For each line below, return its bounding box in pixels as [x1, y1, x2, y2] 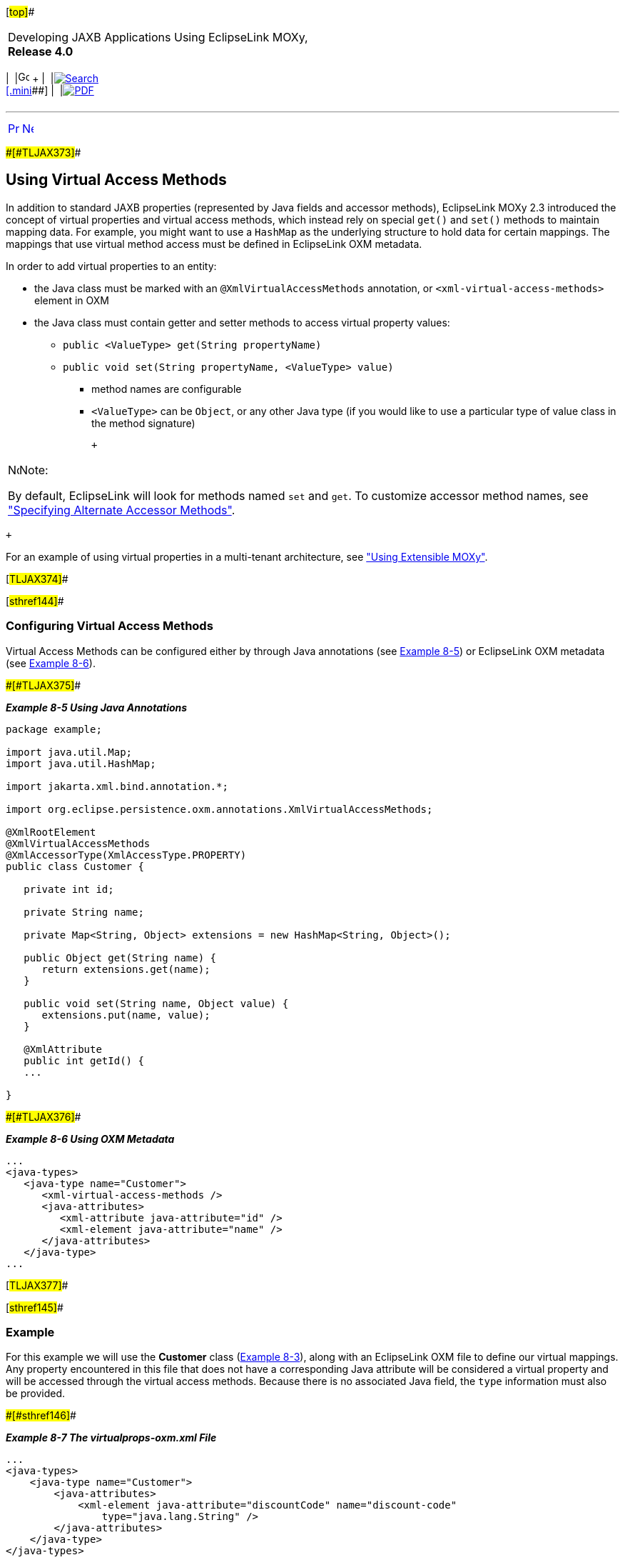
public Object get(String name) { [24, 951, 217, 964]
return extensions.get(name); [41, 963, 210, 975]
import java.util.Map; [6, 746, 133, 758]
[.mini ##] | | [6, 84, 63, 96]
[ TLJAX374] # [6, 572, 68, 585]
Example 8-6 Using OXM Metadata [6, 1132, 175, 1145]
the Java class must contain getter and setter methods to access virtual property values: [34, 316, 450, 329]
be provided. [6, 1387, 66, 1400]
